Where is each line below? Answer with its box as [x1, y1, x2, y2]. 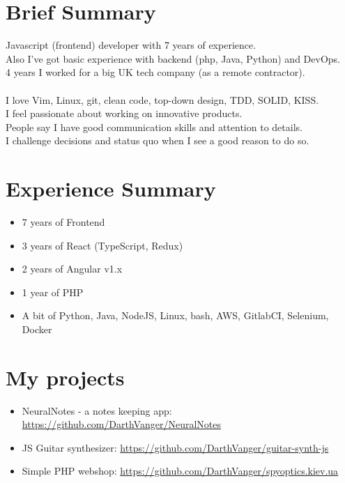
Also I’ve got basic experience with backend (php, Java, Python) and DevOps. [6, 51, 340, 66]
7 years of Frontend [22, 215, 105, 229]
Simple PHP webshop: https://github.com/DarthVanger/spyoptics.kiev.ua [22, 463, 339, 478]
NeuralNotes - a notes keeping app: [22, 403, 172, 417]
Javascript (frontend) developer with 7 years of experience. [6, 38, 256, 52]
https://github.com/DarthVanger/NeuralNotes [22, 417, 221, 431]
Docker [22, 321, 52, 336]
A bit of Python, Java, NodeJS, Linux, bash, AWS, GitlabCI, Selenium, [22, 308, 329, 323]
